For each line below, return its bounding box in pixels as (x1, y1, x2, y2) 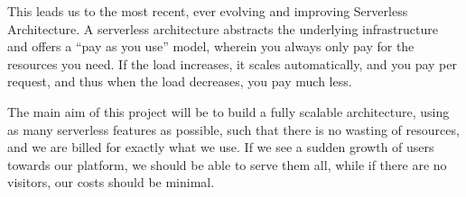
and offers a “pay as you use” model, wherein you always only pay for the (7, 37, 415, 56)
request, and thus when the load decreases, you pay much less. (7, 72, 352, 91)
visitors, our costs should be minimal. (7, 173, 215, 192)
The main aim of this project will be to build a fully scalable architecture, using (7, 102, 450, 121)
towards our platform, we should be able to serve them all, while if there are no (7, 155, 447, 174)
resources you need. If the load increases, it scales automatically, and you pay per (7, 54, 457, 73)
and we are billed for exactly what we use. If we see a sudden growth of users (7, 138, 434, 157)
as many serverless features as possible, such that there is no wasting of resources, (7, 120, 460, 139)
